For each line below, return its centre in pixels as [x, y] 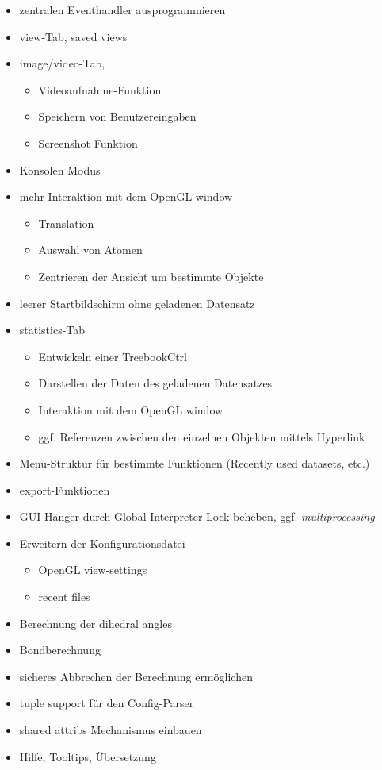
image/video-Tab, [62, 63]
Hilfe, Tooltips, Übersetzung [88, 756]
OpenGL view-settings [93, 570]
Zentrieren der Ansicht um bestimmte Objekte [151, 276]
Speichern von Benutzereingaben [117, 116]
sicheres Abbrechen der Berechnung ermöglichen [136, 676]
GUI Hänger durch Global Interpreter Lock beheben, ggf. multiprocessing [197, 516]
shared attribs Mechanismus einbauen [111, 730]
